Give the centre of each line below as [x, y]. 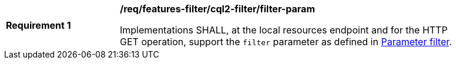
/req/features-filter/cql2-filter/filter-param [218, 9]
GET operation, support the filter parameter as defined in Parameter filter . [286, 42]
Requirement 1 [38, 25]
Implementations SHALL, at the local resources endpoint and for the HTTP [284, 30]
